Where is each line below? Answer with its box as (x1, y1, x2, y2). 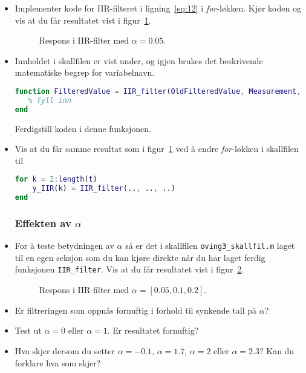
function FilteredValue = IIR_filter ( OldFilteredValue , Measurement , (15, 87, 301, 96)
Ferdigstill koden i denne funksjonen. (15, 122, 152, 134)
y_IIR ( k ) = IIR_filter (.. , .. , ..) (32, 184, 175, 193)
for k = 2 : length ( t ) (15, 175, 97, 184)
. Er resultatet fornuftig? (107, 324, 199, 337)
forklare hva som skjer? (15, 356, 101, 369)
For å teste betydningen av (15, 239, 114, 252)
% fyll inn (28, 96, 71, 105)
